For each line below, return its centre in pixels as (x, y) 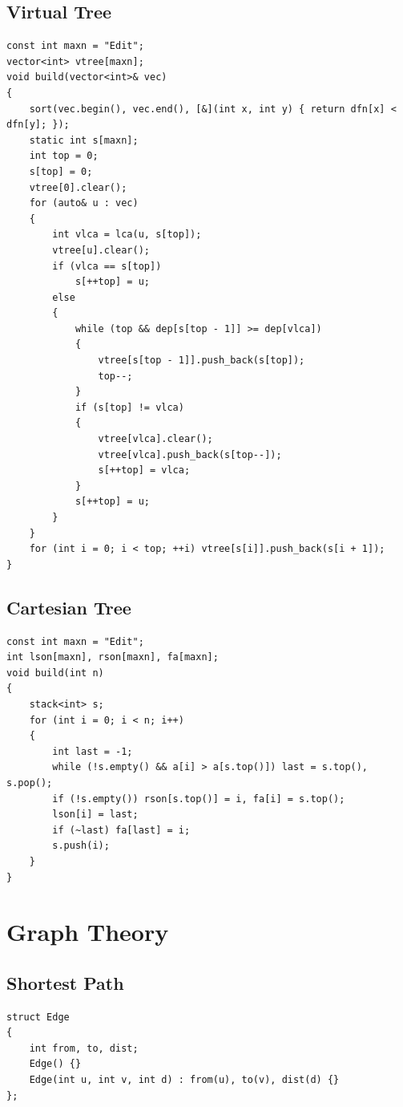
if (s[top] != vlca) (129, 407)
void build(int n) (55, 673)
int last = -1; (93, 751)
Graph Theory (88, 932)
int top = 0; (64, 156)
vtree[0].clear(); (78, 187)
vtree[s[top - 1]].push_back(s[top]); (201, 361)
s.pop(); (30, 783)
